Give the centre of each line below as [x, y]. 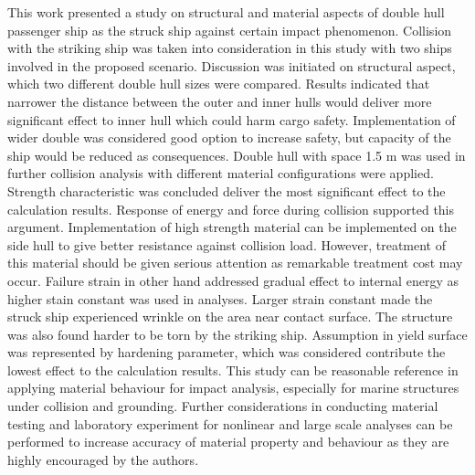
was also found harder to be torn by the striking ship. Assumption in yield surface [237, 334]
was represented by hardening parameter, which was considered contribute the [227, 352]
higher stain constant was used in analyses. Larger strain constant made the [220, 298]
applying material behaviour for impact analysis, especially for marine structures [233, 388]
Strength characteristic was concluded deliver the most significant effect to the [227, 190]
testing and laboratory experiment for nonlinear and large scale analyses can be [230, 423]
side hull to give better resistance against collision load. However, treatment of [227, 244]
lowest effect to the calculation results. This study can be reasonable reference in [233, 369]
